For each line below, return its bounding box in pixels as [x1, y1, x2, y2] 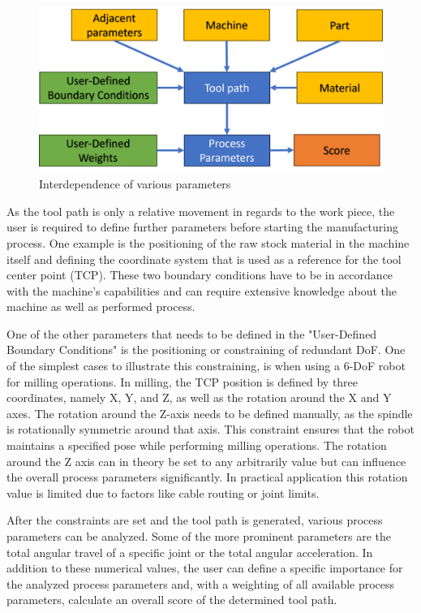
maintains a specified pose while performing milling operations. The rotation [6, 437, 387, 454]
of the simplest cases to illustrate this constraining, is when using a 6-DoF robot [6, 357, 406, 374]
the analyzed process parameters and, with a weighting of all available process [6, 575, 395, 592]
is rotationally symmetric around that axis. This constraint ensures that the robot [6, 421, 415, 438]
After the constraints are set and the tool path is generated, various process [6, 512, 383, 529]
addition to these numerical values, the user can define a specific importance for [6, 559, 403, 576]
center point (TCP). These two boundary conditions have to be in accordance [6, 266, 393, 283]
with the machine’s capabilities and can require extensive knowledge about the [6, 282, 397, 299]
